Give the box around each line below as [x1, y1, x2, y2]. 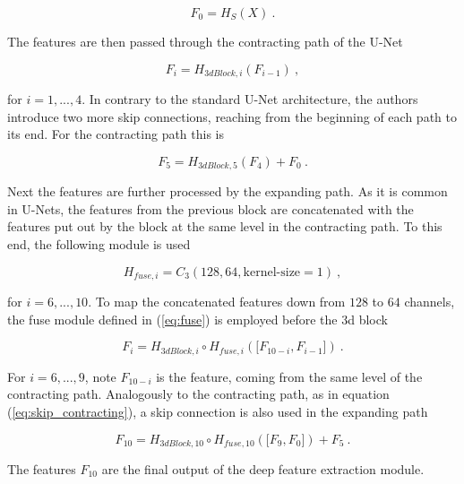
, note [84, 367, 116, 385]
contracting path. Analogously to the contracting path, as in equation [7, 385, 390, 403]
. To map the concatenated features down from [88, 292, 346, 311]
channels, [404, 292, 455, 311]
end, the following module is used [7, 235, 191, 254]
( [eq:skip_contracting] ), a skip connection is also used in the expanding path [7, 402, 428, 420]
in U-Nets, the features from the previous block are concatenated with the [7, 199, 414, 218]
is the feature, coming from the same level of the [156, 367, 423, 385]
